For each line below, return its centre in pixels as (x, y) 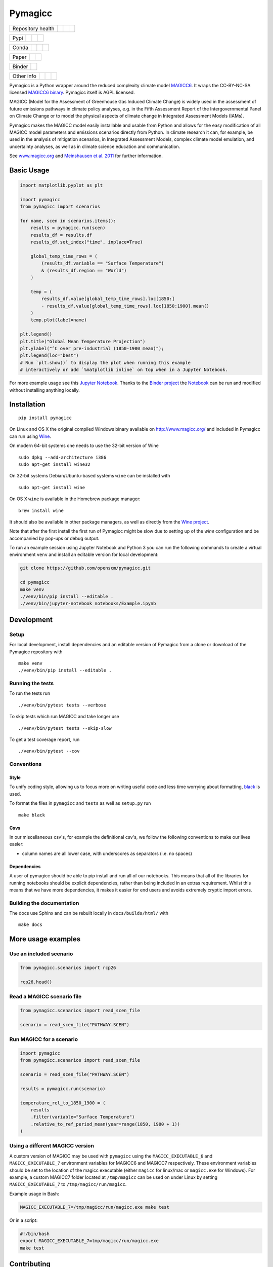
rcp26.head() (36, 982)
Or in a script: (24, 1220)
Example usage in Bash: (34, 1194)
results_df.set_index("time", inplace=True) (87, 242)
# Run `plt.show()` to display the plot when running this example (105, 363)
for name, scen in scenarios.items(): (68, 221)
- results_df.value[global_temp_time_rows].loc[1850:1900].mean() (125, 306)
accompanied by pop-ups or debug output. (54, 538)
